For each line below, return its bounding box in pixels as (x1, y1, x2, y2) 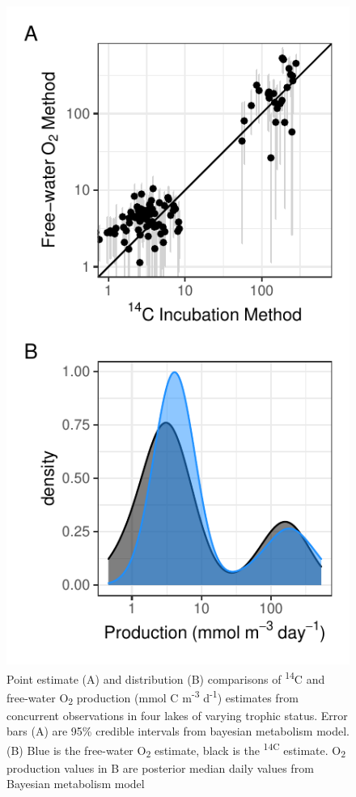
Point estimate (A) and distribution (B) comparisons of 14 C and (6, 668, 325, 687)
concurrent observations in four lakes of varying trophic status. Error (6, 706, 348, 723)
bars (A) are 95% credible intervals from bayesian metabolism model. (6, 723, 350, 740)
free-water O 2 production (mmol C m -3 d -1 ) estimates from (6, 686, 299, 708)
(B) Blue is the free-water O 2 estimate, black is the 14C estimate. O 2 (6, 739, 346, 761)
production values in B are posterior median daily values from (6, 759, 314, 776)
